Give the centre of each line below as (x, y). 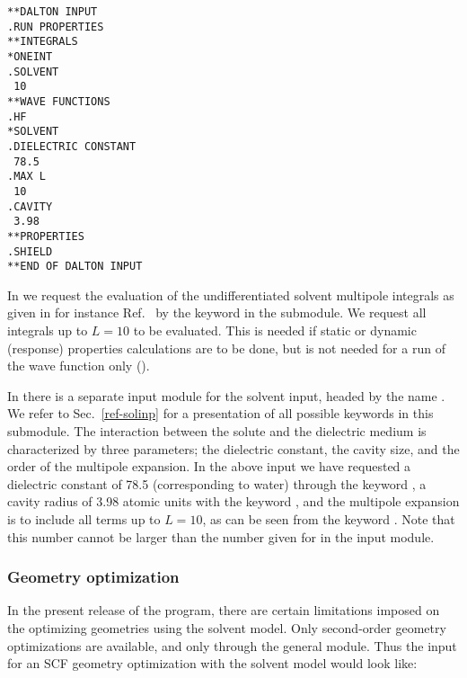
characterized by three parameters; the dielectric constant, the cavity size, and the (233, 448)
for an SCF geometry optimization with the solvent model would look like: (212, 663)
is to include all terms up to (84, 518)
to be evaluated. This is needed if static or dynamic (275, 330)
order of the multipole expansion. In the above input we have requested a (209, 466)
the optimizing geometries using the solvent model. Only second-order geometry (227, 627)
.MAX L (26, 177)
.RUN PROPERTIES (56, 27)
